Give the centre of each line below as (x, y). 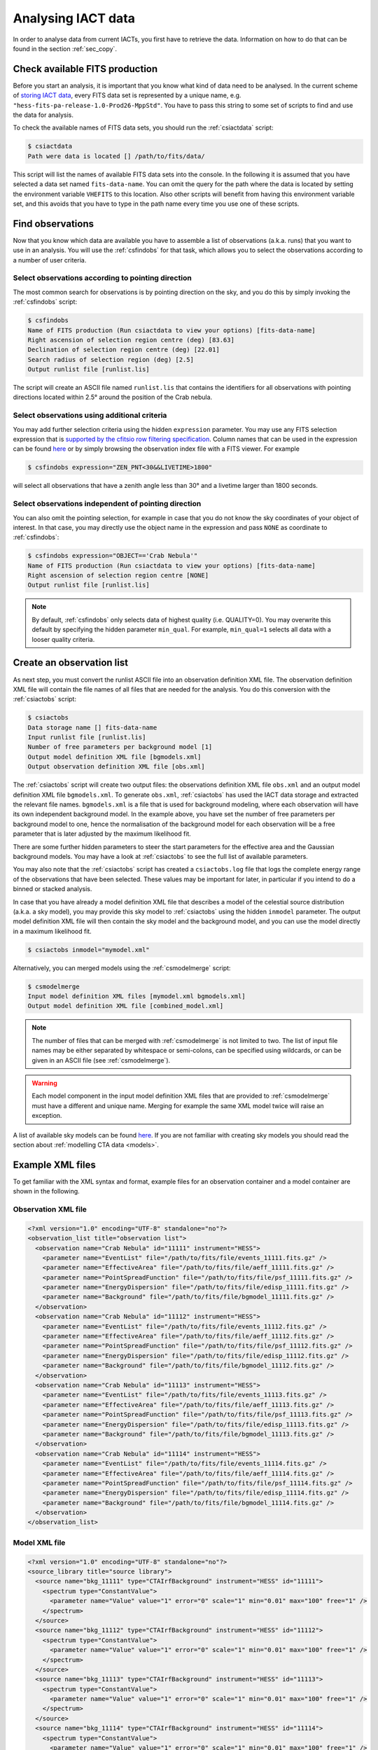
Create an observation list (71, 663)
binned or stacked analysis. (52, 889)
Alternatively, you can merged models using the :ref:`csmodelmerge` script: (122, 968)
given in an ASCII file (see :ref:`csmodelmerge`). (101, 1060)
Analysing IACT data (74, 18)
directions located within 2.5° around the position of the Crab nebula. (113, 397)
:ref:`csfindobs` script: (45, 302)
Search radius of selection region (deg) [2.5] (111, 359)
